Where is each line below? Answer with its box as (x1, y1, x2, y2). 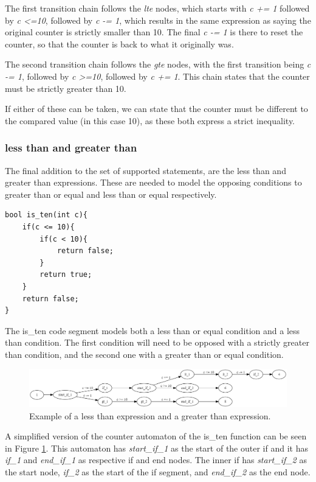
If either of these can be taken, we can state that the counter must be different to (5, 102, 308, 115)
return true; (39, 270, 92, 279)
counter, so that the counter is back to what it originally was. (5, 37, 234, 50)
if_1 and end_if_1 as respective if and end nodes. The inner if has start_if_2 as (5, 453, 307, 466)
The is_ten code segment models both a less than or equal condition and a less (5, 324, 300, 337)
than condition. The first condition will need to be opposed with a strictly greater (5, 336, 309, 349)
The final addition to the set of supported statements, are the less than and (5, 164, 286, 176)
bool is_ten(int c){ (5, 211, 88, 220)
